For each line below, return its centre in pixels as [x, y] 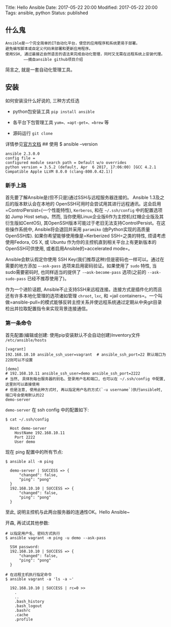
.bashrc [22, 611]
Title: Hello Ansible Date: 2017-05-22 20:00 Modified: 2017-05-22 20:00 [81, 7]
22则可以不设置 [19, 360]
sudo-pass [16, 279]
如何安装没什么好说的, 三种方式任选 [42, 100]
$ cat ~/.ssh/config [27, 420]
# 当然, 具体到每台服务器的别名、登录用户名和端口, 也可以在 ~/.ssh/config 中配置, [86, 379]
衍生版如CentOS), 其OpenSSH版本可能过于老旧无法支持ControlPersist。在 [83, 223]
